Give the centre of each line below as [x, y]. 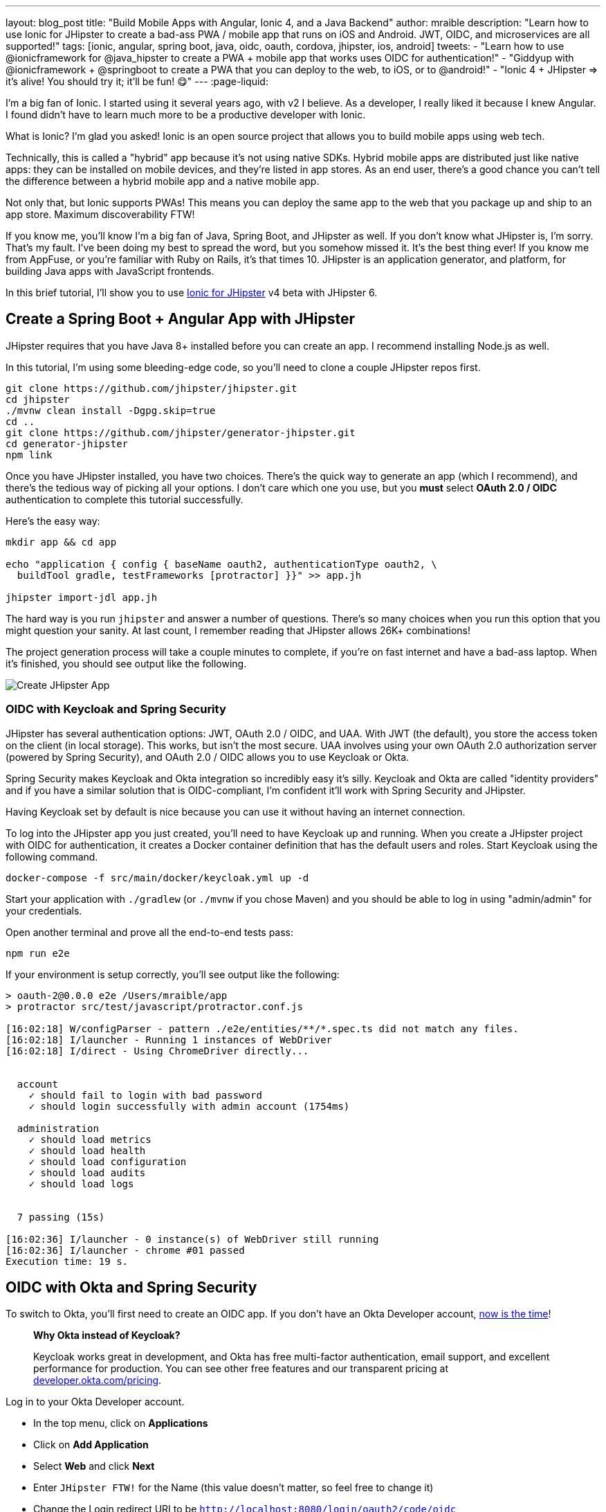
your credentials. [44, 910]
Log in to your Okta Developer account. [95, 1402]
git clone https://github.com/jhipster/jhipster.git [151, 388]
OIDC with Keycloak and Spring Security [116, 709]
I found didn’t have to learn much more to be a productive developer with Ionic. [186, 115]
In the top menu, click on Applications [121, 1423]
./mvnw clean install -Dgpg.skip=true [111, 410]
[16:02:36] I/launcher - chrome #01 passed [125, 1250]
